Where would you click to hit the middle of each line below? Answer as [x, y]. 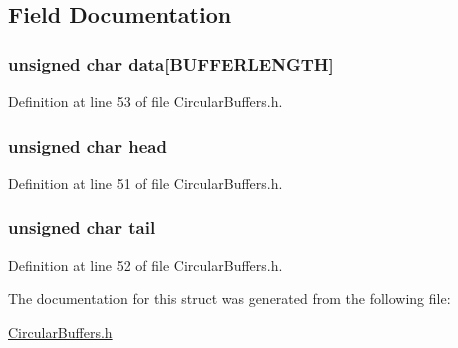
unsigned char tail [82, 227]
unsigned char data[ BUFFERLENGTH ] [171, 63]
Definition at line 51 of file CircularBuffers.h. [145, 182]
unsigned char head [87, 145]
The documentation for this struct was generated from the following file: [229, 298]
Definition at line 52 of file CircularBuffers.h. [145, 264]
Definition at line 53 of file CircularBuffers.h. [145, 101]
